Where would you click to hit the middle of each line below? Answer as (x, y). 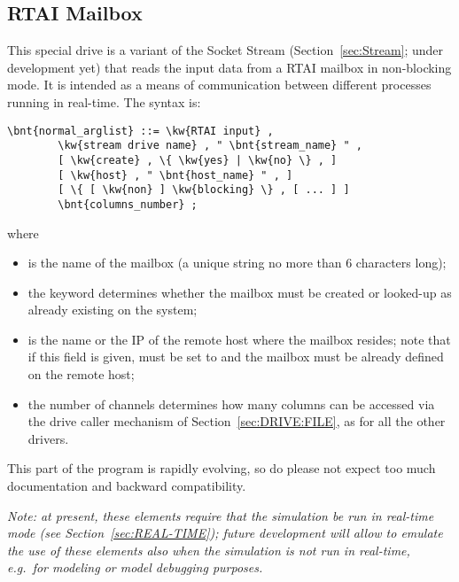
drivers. (48, 438)
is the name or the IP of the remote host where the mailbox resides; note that (239, 339)
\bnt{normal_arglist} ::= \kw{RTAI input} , (140, 131)
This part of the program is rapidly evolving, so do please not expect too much (222, 468)
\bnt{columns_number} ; (128, 204)
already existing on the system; (113, 310)
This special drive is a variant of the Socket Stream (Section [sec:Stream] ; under (226, 50)
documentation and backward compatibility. (127, 486)
